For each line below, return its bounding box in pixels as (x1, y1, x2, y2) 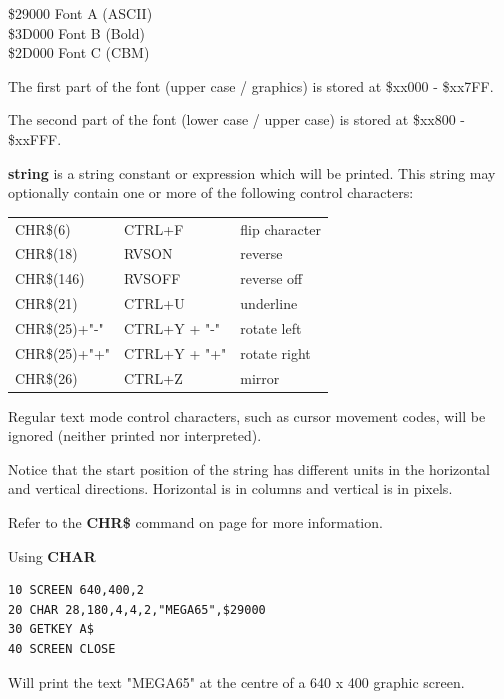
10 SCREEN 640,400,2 (8, 583, 145, 598)
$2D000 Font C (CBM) (8, 42, 150, 63)
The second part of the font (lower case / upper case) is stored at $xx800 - (8, 109, 466, 130)
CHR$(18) (15, 243, 78, 264)
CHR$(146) (15, 268, 85, 289)
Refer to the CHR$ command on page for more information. (8, 512, 383, 533)
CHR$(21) (15, 293, 78, 314)
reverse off (240, 268, 303, 289)
